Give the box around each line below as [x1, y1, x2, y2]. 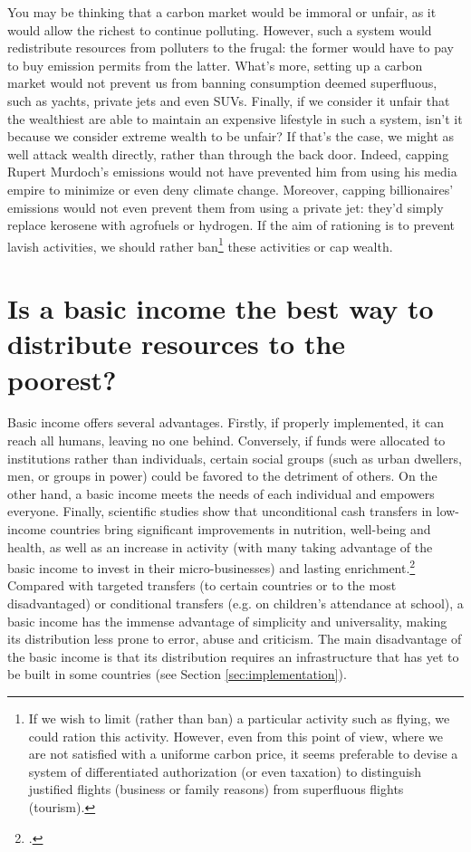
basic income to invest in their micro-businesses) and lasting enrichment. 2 [7, 556, 416, 577]
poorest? [7, 360, 117, 397]
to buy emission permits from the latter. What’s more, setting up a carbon [7, 55, 423, 74]
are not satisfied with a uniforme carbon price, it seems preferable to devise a [28, 744, 458, 763]
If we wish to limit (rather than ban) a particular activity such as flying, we [28, 709, 450, 728]
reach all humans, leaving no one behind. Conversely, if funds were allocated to [7, 431, 446, 450]
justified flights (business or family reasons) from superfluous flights [28, 780, 404, 799]
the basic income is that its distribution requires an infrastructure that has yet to [7, 646, 459, 665]
